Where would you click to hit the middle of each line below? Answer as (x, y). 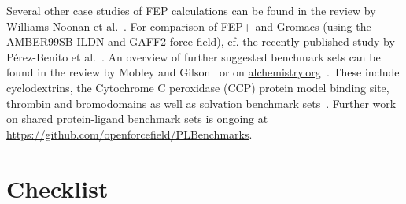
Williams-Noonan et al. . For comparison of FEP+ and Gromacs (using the (189, 26)
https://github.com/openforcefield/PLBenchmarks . (129, 134)
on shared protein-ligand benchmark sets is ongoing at (137, 119)
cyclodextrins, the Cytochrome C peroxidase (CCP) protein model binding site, (198, 87)
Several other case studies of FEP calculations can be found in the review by (191, 10)
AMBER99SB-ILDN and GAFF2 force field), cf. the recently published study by (201, 41)
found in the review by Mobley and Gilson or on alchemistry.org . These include (203, 72)
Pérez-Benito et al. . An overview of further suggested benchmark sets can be (194, 56)
